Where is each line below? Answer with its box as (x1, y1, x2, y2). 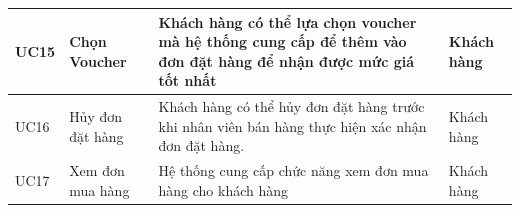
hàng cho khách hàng (158, 179, 289, 200)
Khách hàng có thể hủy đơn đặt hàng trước (158, 96, 425, 117)
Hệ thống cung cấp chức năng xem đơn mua (158, 160, 429, 181)
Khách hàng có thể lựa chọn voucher (158, 11, 417, 32)
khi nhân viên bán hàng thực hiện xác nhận (158, 115, 427, 136)
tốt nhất (158, 70, 217, 91)
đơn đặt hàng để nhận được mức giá (158, 50, 415, 71)
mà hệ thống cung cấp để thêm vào (158, 31, 407, 52)
